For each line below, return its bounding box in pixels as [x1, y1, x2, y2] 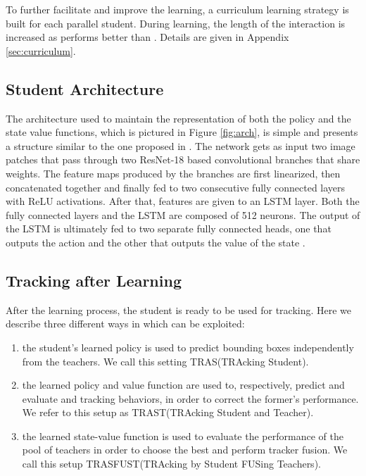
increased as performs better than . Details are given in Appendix [6, 30, 289, 44]
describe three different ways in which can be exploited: [6, 316, 245, 331]
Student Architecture [6, 77, 164, 99]
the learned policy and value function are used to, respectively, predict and [22, 377, 345, 392]
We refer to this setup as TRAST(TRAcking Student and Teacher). [22, 405, 314, 420]
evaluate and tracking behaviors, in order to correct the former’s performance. [22, 391, 359, 406]
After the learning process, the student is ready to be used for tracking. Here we [6, 302, 352, 317]
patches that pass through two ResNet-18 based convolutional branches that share [6, 152, 360, 167]
